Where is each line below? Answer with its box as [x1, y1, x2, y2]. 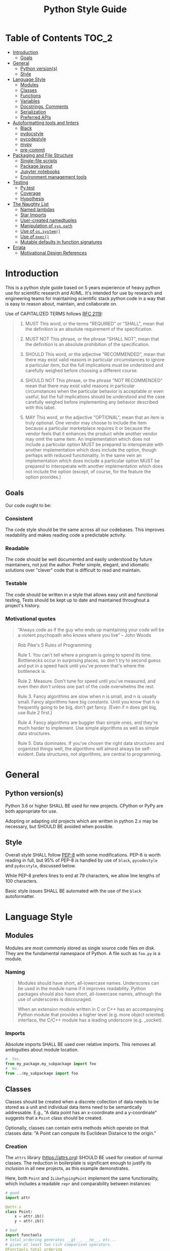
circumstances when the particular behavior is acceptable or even [25, 388, 164, 394]
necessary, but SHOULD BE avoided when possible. [5, 823, 114, 830]
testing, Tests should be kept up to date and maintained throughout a [5, 597, 150, 603]
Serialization [20, 109, 47, 115]
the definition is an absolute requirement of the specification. [25, 326, 153, 332]
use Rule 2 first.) [17, 709, 52, 715]
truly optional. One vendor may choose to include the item [25, 419, 147, 426]
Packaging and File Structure [12, 152, 74, 158]
